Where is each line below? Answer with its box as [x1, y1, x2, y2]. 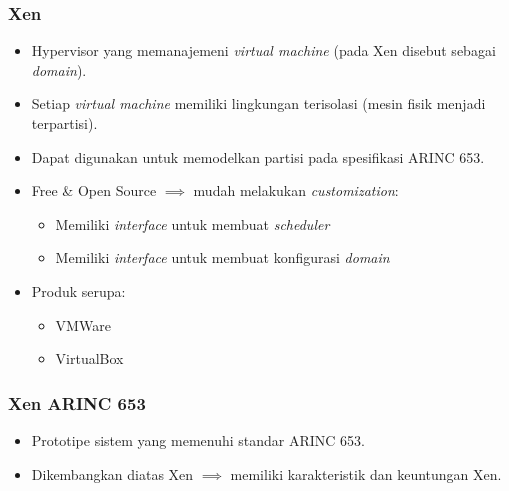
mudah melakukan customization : [193, 180, 399, 201]
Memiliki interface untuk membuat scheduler [55, 213, 330, 234]
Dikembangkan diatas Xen [31, 463, 194, 484]
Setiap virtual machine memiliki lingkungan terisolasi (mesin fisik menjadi [31, 93, 486, 114]
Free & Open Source [31, 180, 157, 201]
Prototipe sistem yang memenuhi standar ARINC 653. [31, 429, 365, 450]
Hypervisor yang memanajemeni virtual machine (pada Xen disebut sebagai [31, 40, 496, 61]
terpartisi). [31, 113, 98, 133]
